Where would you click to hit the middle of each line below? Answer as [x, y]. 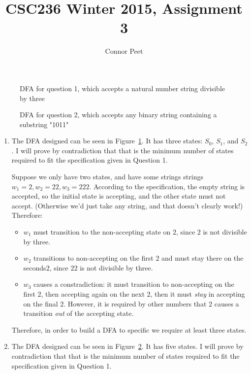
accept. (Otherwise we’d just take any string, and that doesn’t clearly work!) [127, 205]
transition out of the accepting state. [78, 313]
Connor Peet [124, 51]
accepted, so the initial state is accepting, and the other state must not [119, 196]
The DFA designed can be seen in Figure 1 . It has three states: [107, 141]
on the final [41, 303]
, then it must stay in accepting [198, 294]
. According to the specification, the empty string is [167, 186]
